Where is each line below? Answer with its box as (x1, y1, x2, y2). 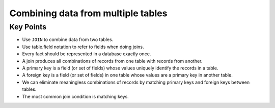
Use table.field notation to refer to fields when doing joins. (22, 44, 145, 50)
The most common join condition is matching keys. (22, 93, 129, 99)
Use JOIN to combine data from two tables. (22, 37, 114, 43)
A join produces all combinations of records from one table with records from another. (22, 58, 203, 64)
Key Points (9, 22, 47, 31)
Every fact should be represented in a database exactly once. (22, 51, 151, 57)
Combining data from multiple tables (9, 8, 168, 19)
